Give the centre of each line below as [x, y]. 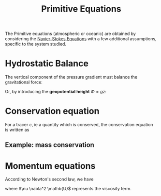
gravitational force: [24, 82]
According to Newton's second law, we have [49, 179]
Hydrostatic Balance [47, 64]
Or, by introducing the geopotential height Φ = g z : [56, 92]
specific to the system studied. [36, 44]
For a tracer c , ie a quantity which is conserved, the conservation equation [79, 125]
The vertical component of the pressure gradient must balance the [71, 77]
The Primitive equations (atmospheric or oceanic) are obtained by [71, 34]
